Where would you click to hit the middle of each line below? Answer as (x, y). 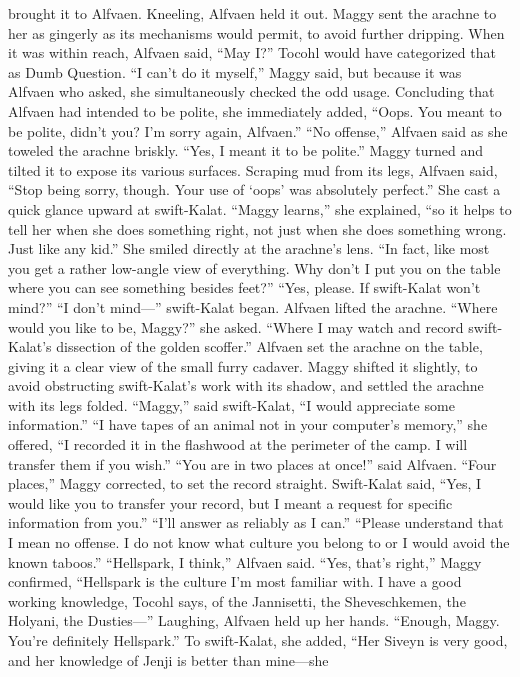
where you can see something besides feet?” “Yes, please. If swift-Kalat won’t (244, 287)
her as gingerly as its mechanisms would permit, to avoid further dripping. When (256, 32)
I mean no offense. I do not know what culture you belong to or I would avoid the (259, 542)
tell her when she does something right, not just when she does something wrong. (257, 228)
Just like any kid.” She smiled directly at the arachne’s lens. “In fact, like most (249, 248)
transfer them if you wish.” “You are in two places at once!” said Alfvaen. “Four (252, 463)
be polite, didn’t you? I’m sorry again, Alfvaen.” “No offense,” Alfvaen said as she (258, 130)
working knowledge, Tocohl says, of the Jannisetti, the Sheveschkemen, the (237, 600)
